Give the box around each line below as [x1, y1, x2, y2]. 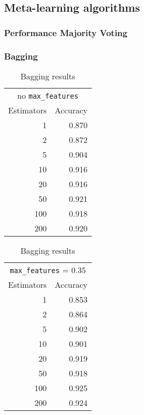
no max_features [17, 89, 79, 101]
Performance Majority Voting [4, 26, 128, 39]
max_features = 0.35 [10, 263, 86, 276]
